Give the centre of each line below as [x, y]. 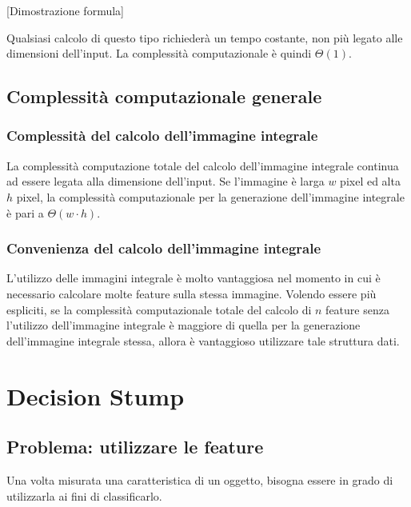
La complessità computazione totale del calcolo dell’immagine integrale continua [203, 165]
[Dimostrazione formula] [65, 10]
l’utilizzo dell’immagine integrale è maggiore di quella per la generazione [184, 325]
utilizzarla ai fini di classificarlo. [84, 495]
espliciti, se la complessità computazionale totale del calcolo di [159, 309]
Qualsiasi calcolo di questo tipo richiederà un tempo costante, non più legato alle [205, 37]
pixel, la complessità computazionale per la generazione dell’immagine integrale [210, 196]
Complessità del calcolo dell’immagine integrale [162, 136]
